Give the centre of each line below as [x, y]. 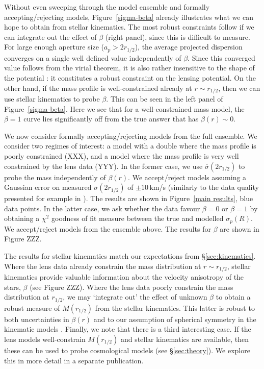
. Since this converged [221, 57]
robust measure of [32, 307]
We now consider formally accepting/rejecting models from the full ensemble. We [131, 136]
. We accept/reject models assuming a [187, 177]
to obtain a [233, 297]
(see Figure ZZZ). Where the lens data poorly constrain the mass [131, 287]
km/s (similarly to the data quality [204, 187]
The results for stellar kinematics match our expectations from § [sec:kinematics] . [130, 256]
